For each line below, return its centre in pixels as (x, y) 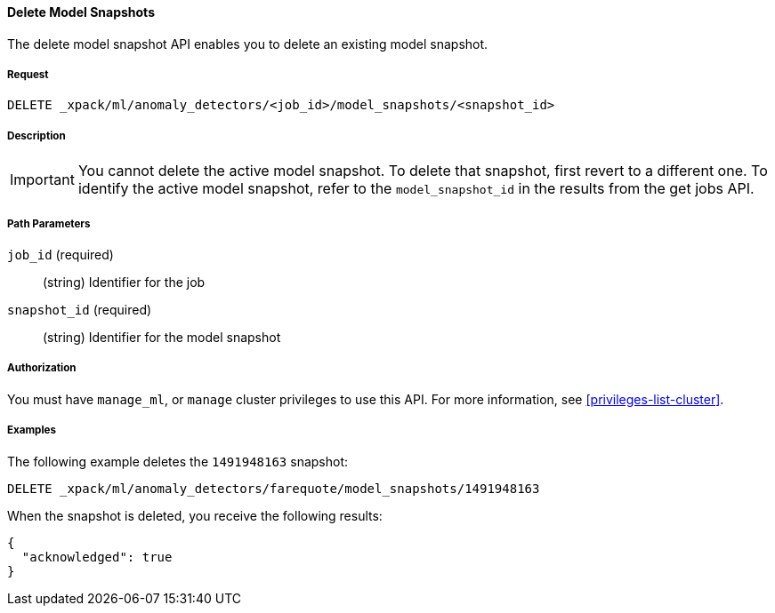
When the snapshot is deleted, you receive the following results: (195, 515)
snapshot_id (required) (80, 309)
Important (42, 180)
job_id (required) (61, 254)
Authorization (42, 368)
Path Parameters (49, 223)
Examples (32, 430)
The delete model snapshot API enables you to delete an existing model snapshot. (248, 44)
